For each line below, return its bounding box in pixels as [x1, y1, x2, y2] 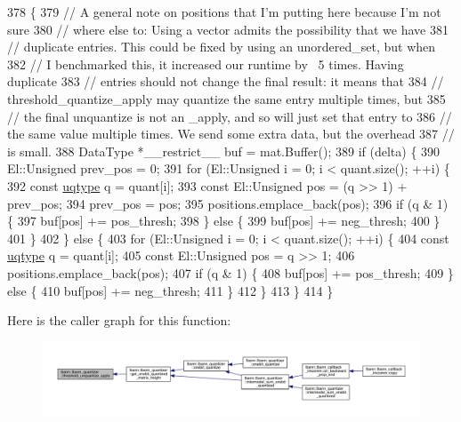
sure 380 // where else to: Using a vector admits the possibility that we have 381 [7, 20, 449, 38]
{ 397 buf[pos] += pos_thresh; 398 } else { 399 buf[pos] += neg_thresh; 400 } [7, 211, 441, 230]
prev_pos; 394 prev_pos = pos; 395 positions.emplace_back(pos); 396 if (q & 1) [7, 194, 449, 212]
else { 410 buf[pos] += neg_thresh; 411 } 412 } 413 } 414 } [7, 281, 334, 299]
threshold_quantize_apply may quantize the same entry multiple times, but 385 [7, 89, 446, 107]
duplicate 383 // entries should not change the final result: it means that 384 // [7, 72, 444, 91]
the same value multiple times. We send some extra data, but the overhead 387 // [7, 124, 455, 143]
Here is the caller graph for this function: [7, 311, 231, 330]
